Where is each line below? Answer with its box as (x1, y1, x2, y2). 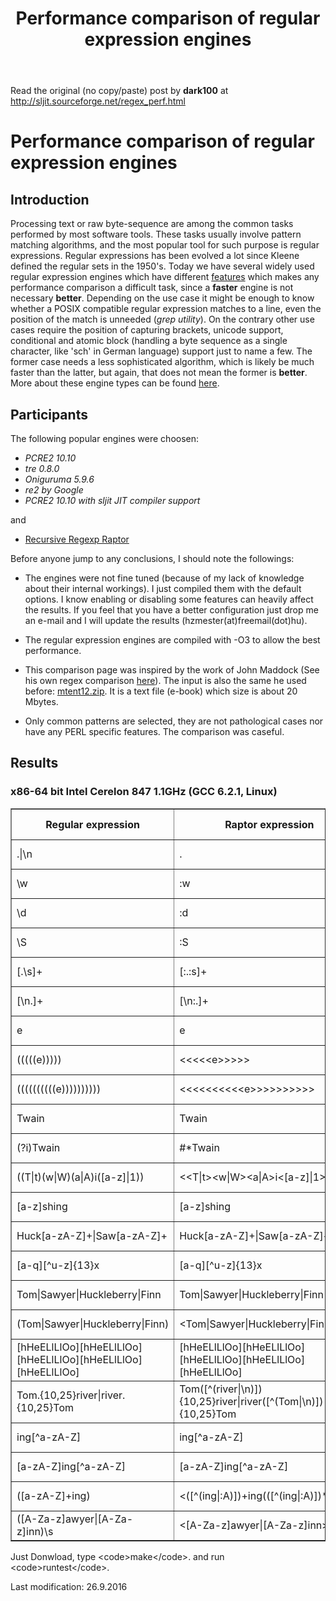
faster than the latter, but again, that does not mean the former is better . (10, 367, 308, 379)
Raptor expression (224, 817, 315, 831)
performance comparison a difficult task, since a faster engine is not (10, 282, 294, 294)
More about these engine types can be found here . (10, 377, 220, 389)
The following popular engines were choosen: (10, 433, 200, 444)
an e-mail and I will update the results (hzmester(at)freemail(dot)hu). (24, 615, 308, 626)
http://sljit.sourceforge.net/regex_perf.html (10, 95, 186, 107)
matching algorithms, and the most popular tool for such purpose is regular (10, 239, 320, 251)
